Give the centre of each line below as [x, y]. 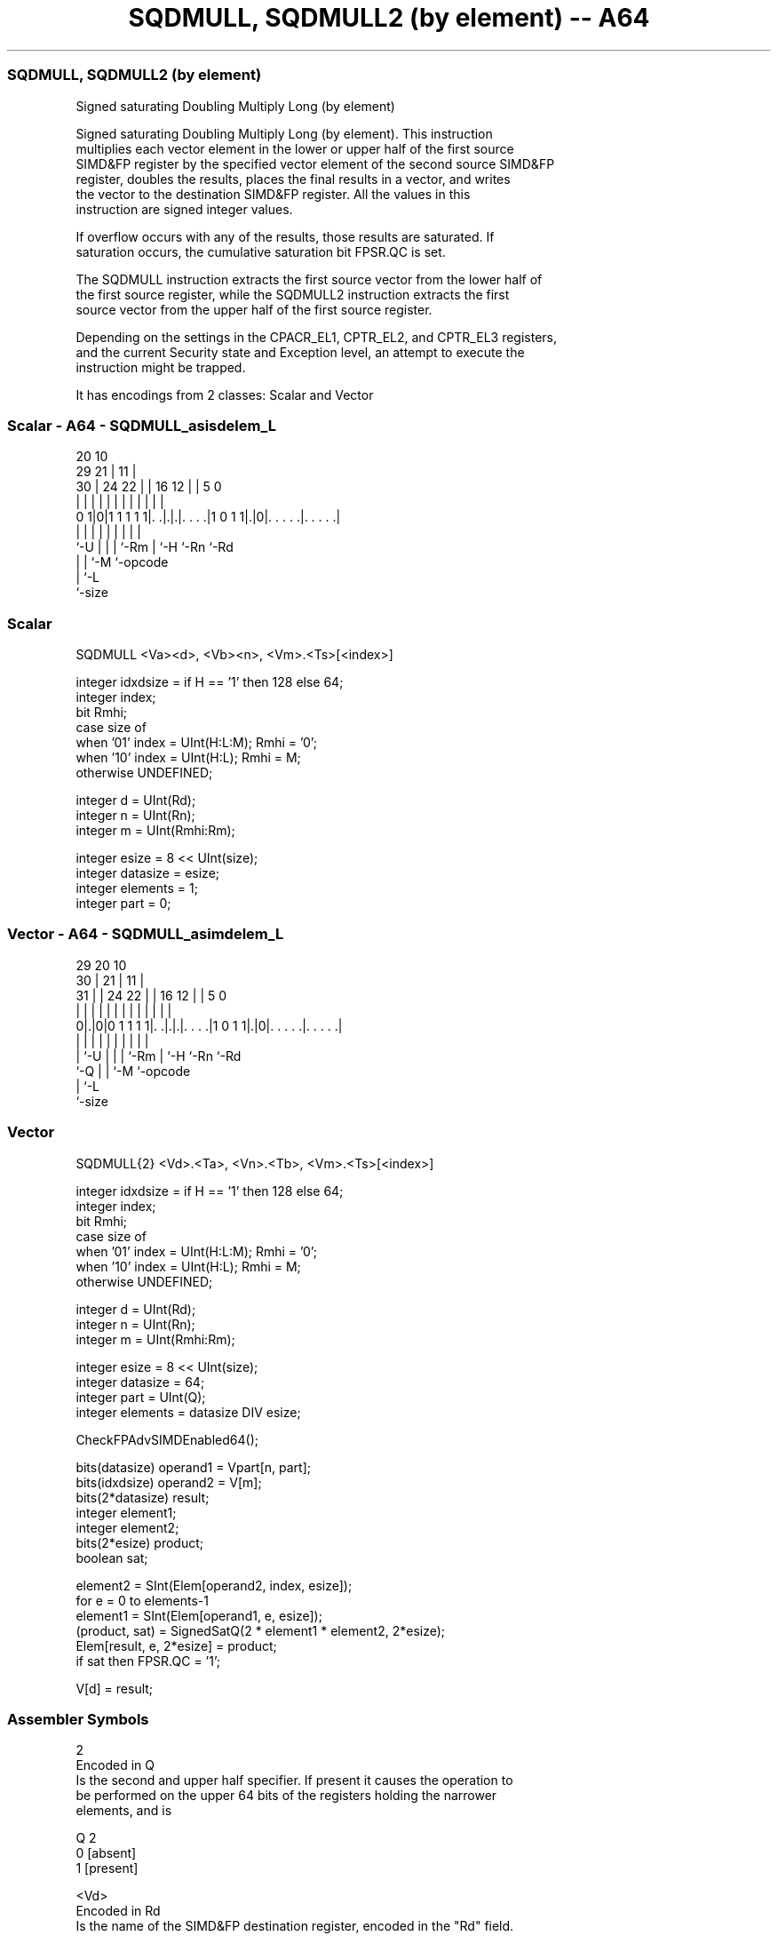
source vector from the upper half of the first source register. [254, 309]
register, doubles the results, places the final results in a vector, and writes [293, 179]
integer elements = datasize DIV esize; [188, 1412]
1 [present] [107, 1868]
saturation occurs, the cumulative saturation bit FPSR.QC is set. [261, 251]
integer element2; [127, 1527]
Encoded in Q [115, 1765]
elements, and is [124, 1811]
